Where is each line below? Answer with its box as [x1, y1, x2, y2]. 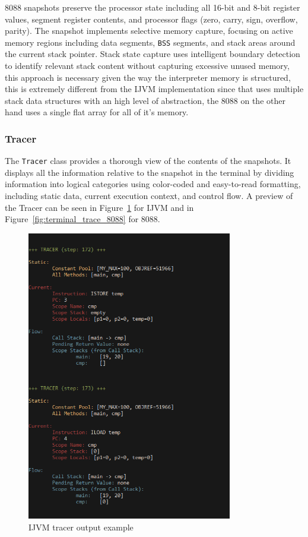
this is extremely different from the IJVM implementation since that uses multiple [5, 83, 304, 95]
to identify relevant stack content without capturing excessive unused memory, [5, 59, 290, 72]
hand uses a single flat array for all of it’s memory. [5, 106, 189, 118]
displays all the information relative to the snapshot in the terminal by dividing [5, 166, 294, 178]
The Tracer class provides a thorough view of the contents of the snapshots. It [5, 154, 291, 167]
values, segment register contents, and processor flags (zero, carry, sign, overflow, [5, 12, 298, 25]
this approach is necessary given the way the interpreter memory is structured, [5, 71, 291, 83]
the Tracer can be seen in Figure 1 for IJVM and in [5, 201, 194, 213]
